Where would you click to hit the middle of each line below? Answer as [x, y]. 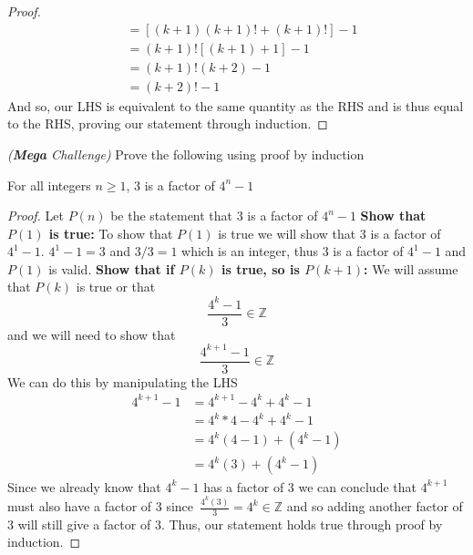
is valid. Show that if [112, 268]
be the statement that [172, 216]
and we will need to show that [92, 334]
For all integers [49, 185]
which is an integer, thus [250, 251]
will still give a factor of [84, 524]
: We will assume [411, 268]
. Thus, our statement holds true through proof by [302, 524]
